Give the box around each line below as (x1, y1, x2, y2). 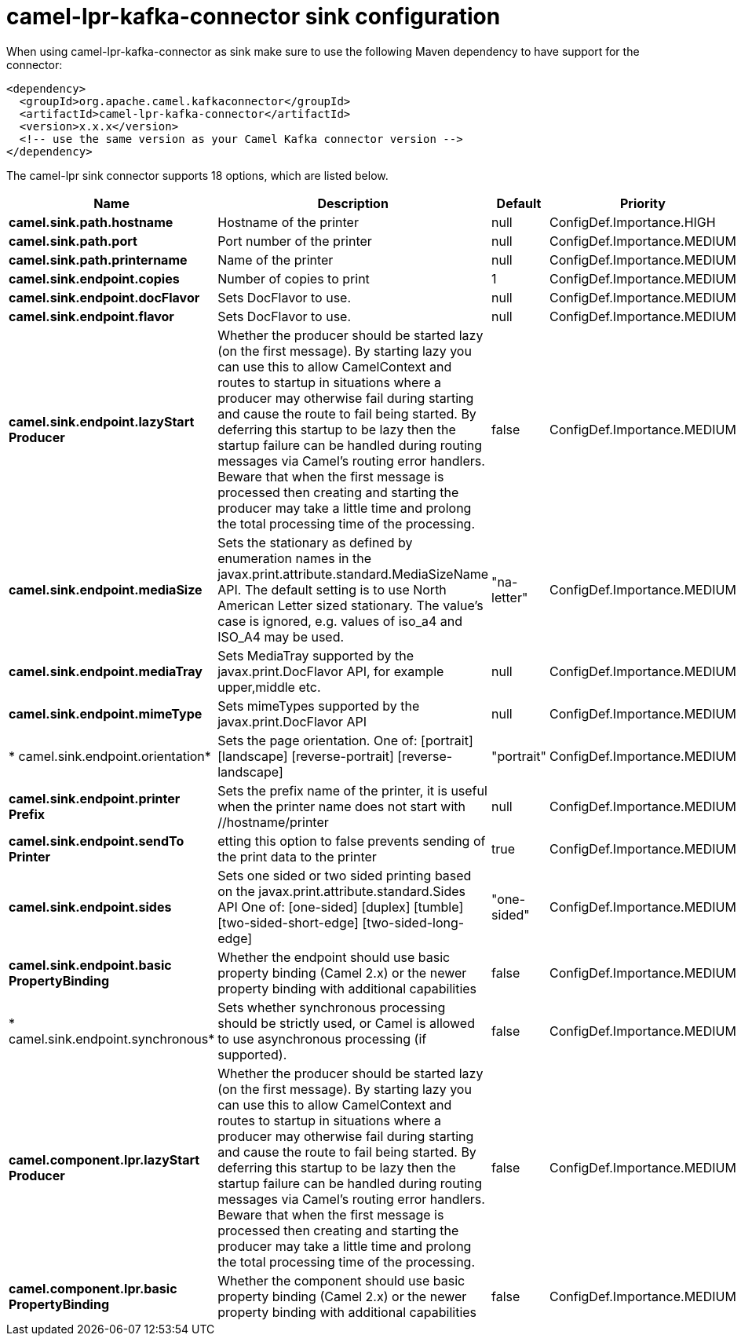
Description (317, 195, 389, 211)
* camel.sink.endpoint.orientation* (9, 748, 211, 764)
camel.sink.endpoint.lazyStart (9, 413, 195, 430)
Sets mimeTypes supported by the (217, 697, 420, 714)
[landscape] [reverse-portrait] (217, 748, 394, 764)
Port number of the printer (217, 232, 372, 249)
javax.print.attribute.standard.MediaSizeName (217, 565, 489, 582)
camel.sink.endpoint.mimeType (9, 705, 203, 722)
